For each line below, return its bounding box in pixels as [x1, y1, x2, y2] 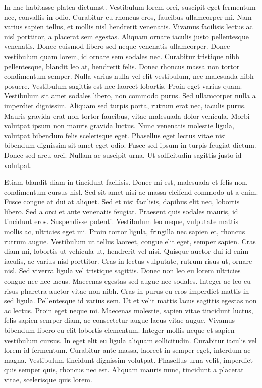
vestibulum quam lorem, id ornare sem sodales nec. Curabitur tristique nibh [4, 50, 240, 61]
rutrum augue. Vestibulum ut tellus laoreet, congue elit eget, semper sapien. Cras [4, 236, 256, 246]
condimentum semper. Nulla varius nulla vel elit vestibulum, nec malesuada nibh [4, 71, 254, 81]
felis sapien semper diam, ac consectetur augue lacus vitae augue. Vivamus [4, 315, 235, 325]
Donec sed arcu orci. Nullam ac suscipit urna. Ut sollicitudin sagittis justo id [4, 149, 242, 160]
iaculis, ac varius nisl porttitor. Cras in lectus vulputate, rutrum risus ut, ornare [4, 255, 252, 266]
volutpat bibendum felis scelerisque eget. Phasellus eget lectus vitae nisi [4, 130, 226, 140]
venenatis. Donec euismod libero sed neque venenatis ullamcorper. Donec [4, 41, 230, 51]
